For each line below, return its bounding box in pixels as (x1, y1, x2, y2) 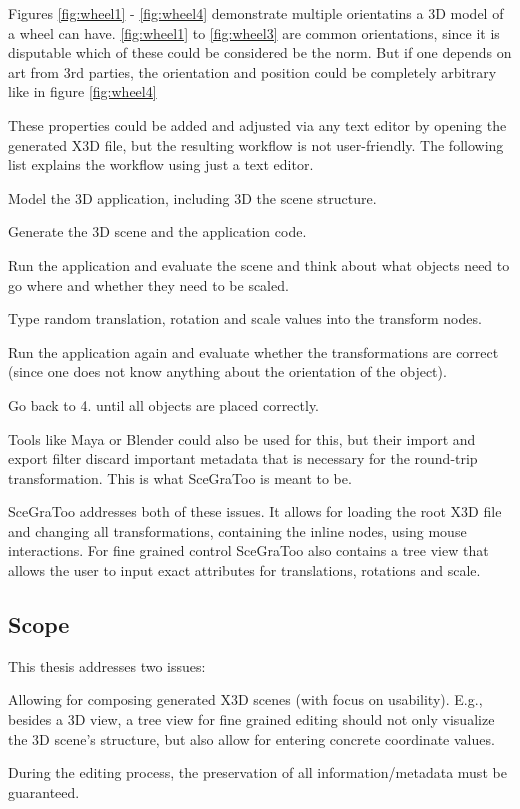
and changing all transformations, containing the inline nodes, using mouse (8, 520, 467, 541)
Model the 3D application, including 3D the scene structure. (8, 187, 377, 208)
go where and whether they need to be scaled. (8, 274, 289, 295)
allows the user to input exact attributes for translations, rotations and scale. (8, 560, 481, 581)
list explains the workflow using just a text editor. (8, 154, 314, 175)
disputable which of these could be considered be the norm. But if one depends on (8, 42, 512, 63)
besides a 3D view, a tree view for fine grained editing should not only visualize (8, 709, 495, 730)
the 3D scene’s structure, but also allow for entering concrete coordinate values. (8, 728, 495, 749)
